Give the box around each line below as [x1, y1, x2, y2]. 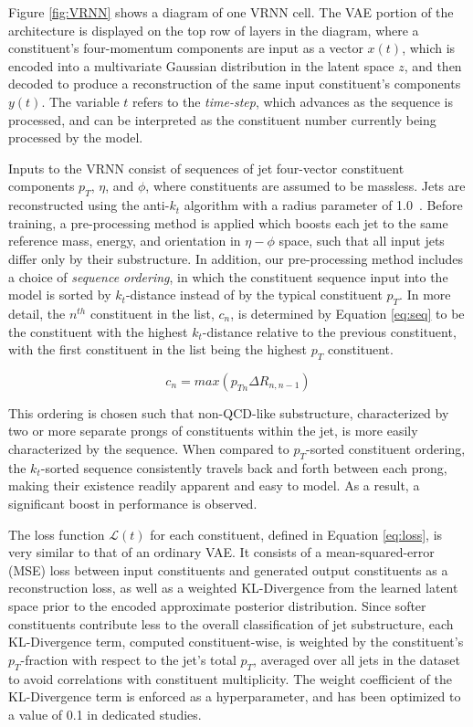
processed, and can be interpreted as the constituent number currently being [8, 110, 436, 129]
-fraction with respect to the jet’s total [20, 649, 236, 669]
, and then [404, 56, 462, 75]
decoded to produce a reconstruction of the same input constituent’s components [8, 74, 461, 93]
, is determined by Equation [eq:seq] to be [230, 303, 465, 322]
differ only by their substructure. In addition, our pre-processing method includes [8, 248, 464, 268]
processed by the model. [8, 128, 143, 147]
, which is [402, 38, 456, 58]
